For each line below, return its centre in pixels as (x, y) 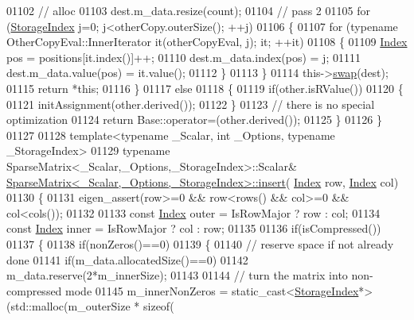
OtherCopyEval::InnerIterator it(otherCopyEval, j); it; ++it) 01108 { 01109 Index (207, 42)
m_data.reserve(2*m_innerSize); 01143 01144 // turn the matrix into (177, 275)
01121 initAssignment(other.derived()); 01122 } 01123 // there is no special (191, 104)
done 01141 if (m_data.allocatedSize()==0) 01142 (127, 259)
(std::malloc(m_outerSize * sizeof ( (90, 306)
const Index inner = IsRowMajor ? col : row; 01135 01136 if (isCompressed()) (194, 228)
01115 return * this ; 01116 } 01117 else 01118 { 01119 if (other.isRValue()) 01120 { (205, 88)
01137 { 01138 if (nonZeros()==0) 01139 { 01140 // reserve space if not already (200, 243)
